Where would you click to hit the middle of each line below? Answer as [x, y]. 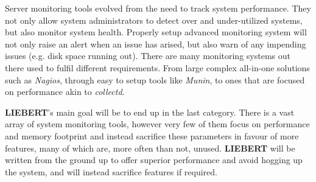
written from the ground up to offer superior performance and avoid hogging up [154, 160]
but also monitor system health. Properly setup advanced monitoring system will [156, 32]
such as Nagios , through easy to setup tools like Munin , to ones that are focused [155, 79]
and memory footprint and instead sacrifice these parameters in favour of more [152, 135]
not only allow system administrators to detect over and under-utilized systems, [154, 20]
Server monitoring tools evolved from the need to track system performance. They [158, 8]
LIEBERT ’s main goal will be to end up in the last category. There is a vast [150, 112]
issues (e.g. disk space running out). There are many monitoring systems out [148, 56]
